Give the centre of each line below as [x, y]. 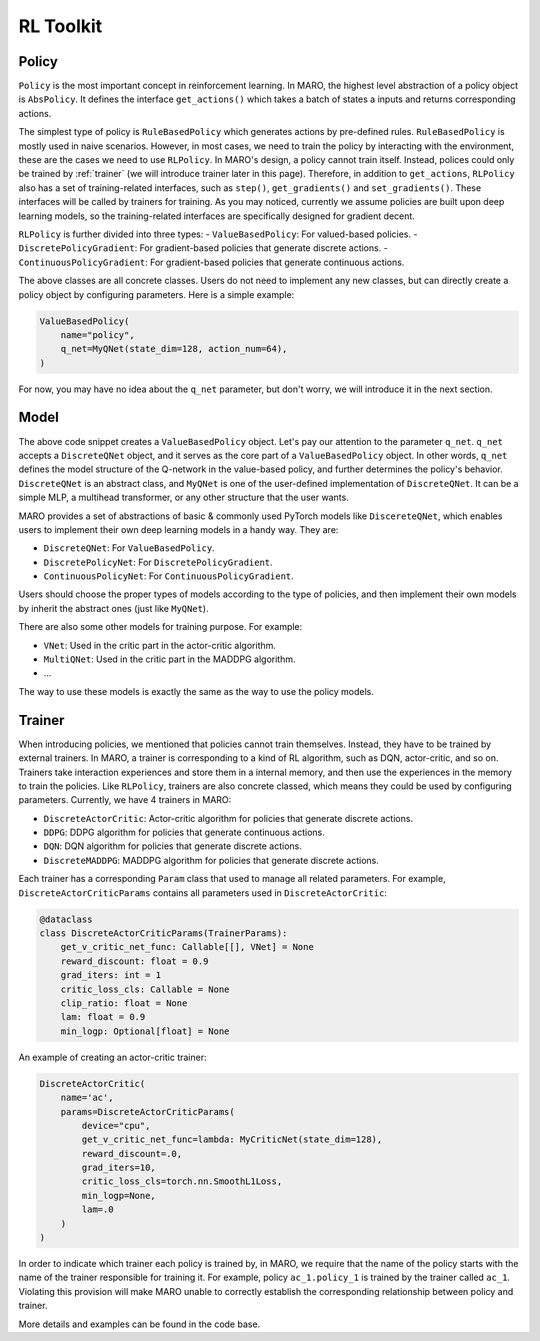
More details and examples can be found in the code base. [139, 1324]
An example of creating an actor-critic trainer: [112, 1057]
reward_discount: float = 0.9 [134, 961]
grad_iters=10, [119, 1168]
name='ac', [87, 1098]
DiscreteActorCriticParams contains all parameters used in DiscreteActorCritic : [202, 892]
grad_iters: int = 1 [111, 975]
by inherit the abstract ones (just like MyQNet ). [113, 608]
